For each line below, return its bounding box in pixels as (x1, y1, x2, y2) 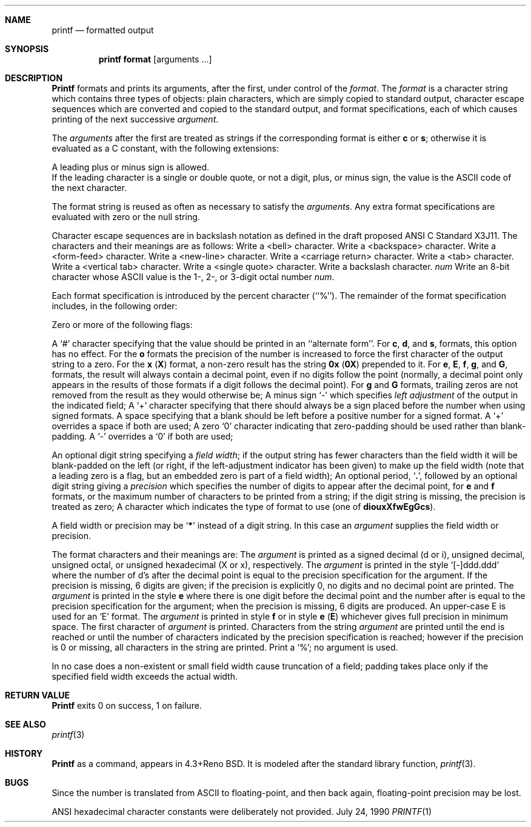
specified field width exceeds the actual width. (52, 671, 238, 681)
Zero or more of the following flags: (52, 320, 193, 330)
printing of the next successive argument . (52, 114, 219, 124)
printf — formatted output (52, 25, 154, 35)
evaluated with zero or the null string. (52, 212, 200, 222)
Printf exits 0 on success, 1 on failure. (52, 700, 202, 711)
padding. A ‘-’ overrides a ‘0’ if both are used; (52, 431, 233, 441)
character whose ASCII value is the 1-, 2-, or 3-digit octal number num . (52, 272, 335, 282)
